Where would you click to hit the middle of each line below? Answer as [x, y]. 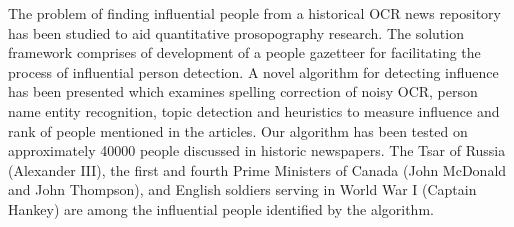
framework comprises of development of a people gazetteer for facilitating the [244, 52]
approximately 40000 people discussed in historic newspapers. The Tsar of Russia [257, 150]
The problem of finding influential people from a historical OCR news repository [254, 13]
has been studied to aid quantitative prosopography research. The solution [236, 32]
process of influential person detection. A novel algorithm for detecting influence [253, 71]
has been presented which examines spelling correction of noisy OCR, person [243, 91]
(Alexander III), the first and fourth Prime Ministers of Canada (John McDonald [257, 169]
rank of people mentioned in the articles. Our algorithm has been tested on [238, 130]
